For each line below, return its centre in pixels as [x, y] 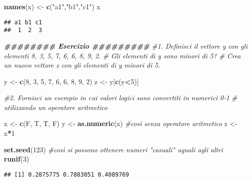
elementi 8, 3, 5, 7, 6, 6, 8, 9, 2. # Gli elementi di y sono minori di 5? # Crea [122, 55]
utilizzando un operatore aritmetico [56, 107]
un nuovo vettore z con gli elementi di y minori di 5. [82, 65]
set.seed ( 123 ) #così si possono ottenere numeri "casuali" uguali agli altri [114, 149]
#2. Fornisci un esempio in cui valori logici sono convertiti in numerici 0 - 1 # [121, 98]
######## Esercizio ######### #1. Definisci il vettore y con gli [126, 45]
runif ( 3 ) [17, 159]
